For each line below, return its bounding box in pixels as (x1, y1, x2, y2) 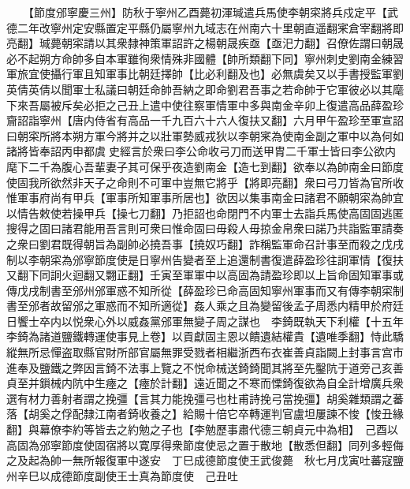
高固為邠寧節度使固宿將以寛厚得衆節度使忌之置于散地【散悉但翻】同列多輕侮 (6, 436, 404, 453)
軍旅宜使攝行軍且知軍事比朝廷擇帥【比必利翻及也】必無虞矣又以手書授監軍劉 (6, 65, 404, 82)
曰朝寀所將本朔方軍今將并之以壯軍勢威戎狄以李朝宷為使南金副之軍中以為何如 (6, 127, 404, 144)
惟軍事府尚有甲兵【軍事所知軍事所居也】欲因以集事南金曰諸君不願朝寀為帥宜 (6, 189, 404, 206)
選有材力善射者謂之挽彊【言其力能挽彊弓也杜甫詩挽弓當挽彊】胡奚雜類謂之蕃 (6, 390, 404, 406)
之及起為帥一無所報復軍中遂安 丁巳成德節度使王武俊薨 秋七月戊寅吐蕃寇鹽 (6, 452, 404, 468)
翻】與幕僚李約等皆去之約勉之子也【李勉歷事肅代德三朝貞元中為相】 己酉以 (6, 421, 398, 438)
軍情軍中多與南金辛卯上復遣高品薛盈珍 (204, 96, 404, 113)
